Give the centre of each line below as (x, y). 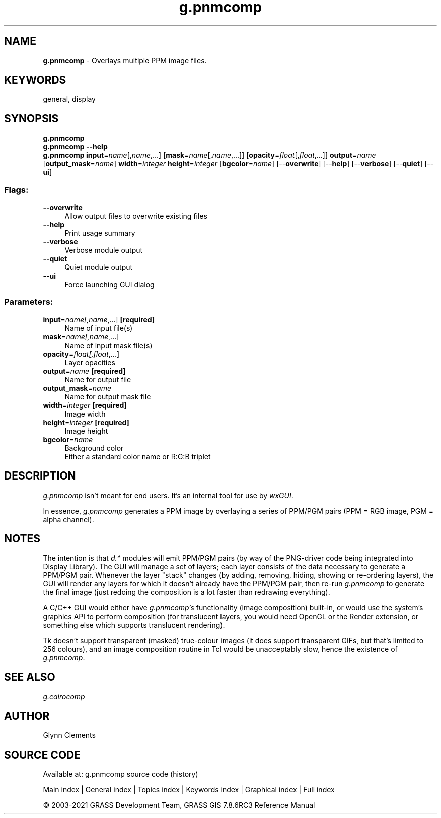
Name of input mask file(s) (108, 345)
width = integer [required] (85, 405)
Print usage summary (100, 233)
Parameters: (29, 302)
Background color (94, 448)
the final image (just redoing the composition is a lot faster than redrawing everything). (187, 592)
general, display (69, 99)
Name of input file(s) (99, 328)
